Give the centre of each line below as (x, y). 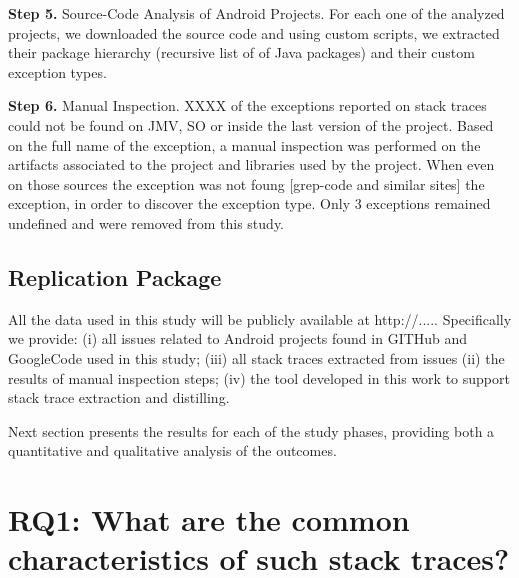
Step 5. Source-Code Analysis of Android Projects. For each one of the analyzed (256, 13)
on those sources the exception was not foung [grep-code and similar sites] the (246, 183)
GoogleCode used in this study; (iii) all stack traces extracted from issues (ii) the (256, 357)
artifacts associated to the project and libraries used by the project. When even (251, 164)
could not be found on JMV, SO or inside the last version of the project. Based (251, 124)
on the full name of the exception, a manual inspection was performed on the (244, 144)
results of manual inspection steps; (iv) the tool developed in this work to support (259, 377)
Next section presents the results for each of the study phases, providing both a (251, 430)
